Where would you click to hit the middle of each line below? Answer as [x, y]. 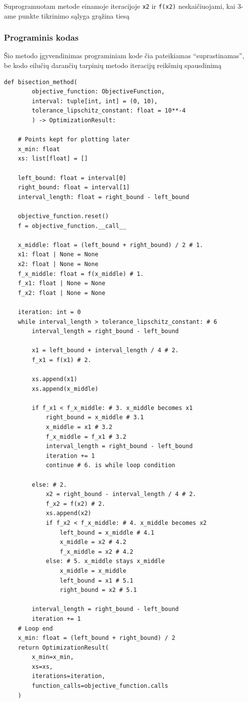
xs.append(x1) [55, 379]
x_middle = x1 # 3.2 [79, 427]
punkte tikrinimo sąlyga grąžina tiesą [74, 15]
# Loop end [35, 628]
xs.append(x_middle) [65, 389]
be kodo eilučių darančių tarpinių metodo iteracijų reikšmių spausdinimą [113, 65]
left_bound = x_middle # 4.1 [107, 532]
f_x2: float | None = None [62, 293]
